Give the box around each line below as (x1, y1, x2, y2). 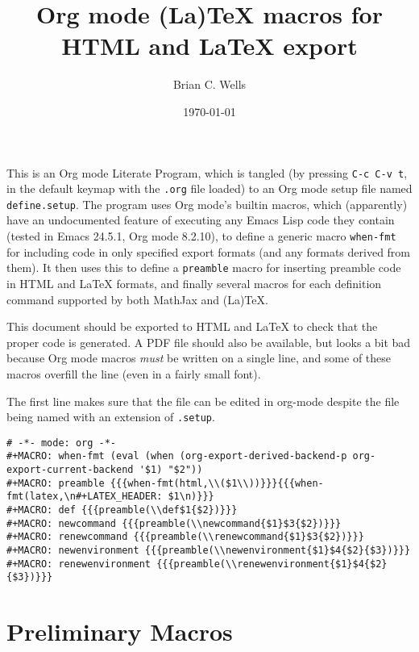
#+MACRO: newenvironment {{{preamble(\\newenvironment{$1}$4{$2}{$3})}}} (6, 545, 411, 557)
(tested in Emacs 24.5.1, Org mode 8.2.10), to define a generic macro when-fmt (6, 228, 396, 245)
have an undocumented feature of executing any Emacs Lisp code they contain (6, 211, 395, 228)
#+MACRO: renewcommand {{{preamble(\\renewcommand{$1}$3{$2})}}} (6, 531, 364, 543)
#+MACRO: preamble (6, 477, 105, 489)
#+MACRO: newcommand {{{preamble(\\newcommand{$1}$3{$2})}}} (6, 517, 342, 529)
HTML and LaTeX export (61, 29, 358, 62)
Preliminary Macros (6, 615, 233, 648)
